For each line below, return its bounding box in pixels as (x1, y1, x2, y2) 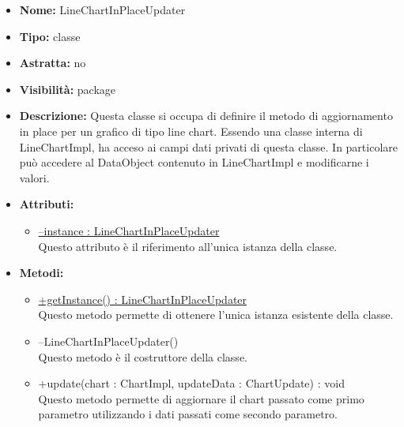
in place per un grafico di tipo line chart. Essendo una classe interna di (19, 122, 363, 139)
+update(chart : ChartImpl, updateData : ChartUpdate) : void (38, 375, 345, 391)
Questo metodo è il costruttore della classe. (38, 348, 247, 365)
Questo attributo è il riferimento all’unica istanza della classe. (38, 238, 338, 254)
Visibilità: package (19, 81, 116, 97)
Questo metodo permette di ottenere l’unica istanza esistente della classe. (38, 306, 394, 323)
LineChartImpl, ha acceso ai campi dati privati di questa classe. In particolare (19, 138, 398, 155)
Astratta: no (19, 54, 86, 71)
